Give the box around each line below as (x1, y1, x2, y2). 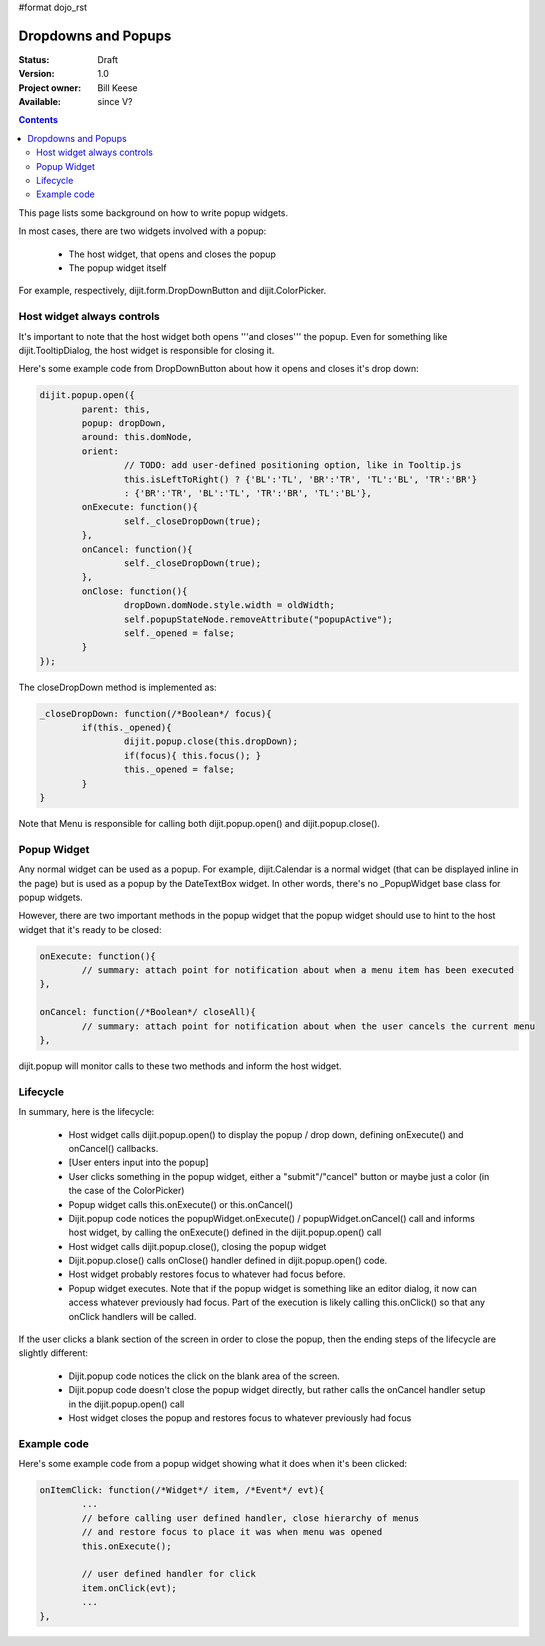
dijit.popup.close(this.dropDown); (123, 736, 299, 747)
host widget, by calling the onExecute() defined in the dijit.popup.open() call (68, 1226, 382, 1239)
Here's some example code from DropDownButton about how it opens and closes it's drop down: (18, 363, 419, 375)
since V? (97, 96, 133, 108)
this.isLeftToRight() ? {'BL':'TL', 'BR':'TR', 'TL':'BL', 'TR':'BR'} (123, 473, 478, 485)
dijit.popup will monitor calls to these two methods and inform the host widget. (18, 1060, 342, 1072)
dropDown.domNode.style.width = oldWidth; (123, 600, 335, 611)
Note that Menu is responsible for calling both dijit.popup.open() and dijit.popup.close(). (18, 818, 380, 829)
